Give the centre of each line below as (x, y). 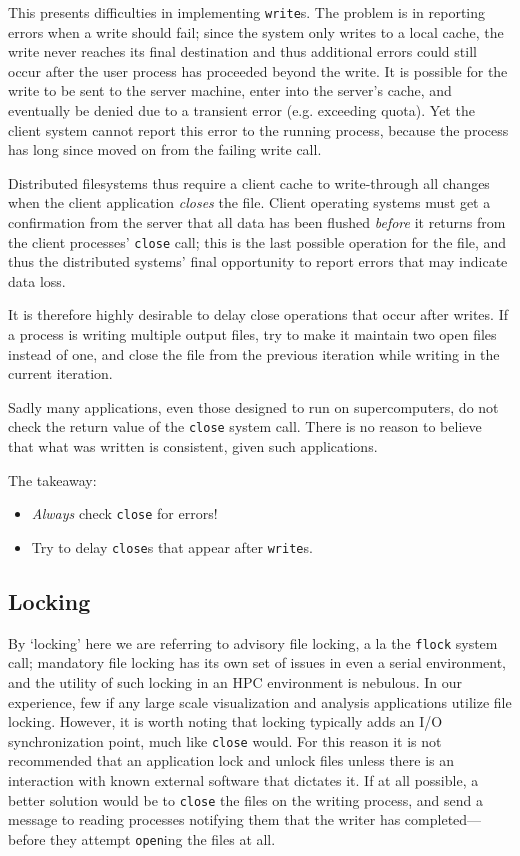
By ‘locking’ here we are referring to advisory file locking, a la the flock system (253, 642)
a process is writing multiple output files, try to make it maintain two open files (252, 334)
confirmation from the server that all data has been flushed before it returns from (257, 222)
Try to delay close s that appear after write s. (172, 546)
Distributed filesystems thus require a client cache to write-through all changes (249, 182)
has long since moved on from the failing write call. (165, 149)
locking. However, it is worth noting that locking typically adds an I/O (225, 721)
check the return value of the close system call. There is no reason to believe (245, 426)
